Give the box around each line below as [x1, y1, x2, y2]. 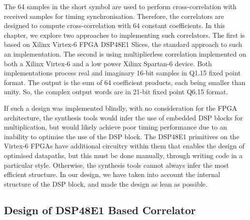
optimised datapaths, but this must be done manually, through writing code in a [4, 150, 243, 160]
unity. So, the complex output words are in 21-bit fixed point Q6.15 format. [4, 87, 228, 97]
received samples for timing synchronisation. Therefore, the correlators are [4, 11, 224, 21]
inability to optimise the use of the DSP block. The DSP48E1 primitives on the [4, 131, 239, 141]
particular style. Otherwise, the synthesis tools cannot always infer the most [4, 160, 229, 170]
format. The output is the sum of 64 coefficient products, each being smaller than [4, 77, 246, 87]
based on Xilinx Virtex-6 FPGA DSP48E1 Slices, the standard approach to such [4, 39, 242, 49]
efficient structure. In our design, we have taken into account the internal [4, 169, 221, 179]
